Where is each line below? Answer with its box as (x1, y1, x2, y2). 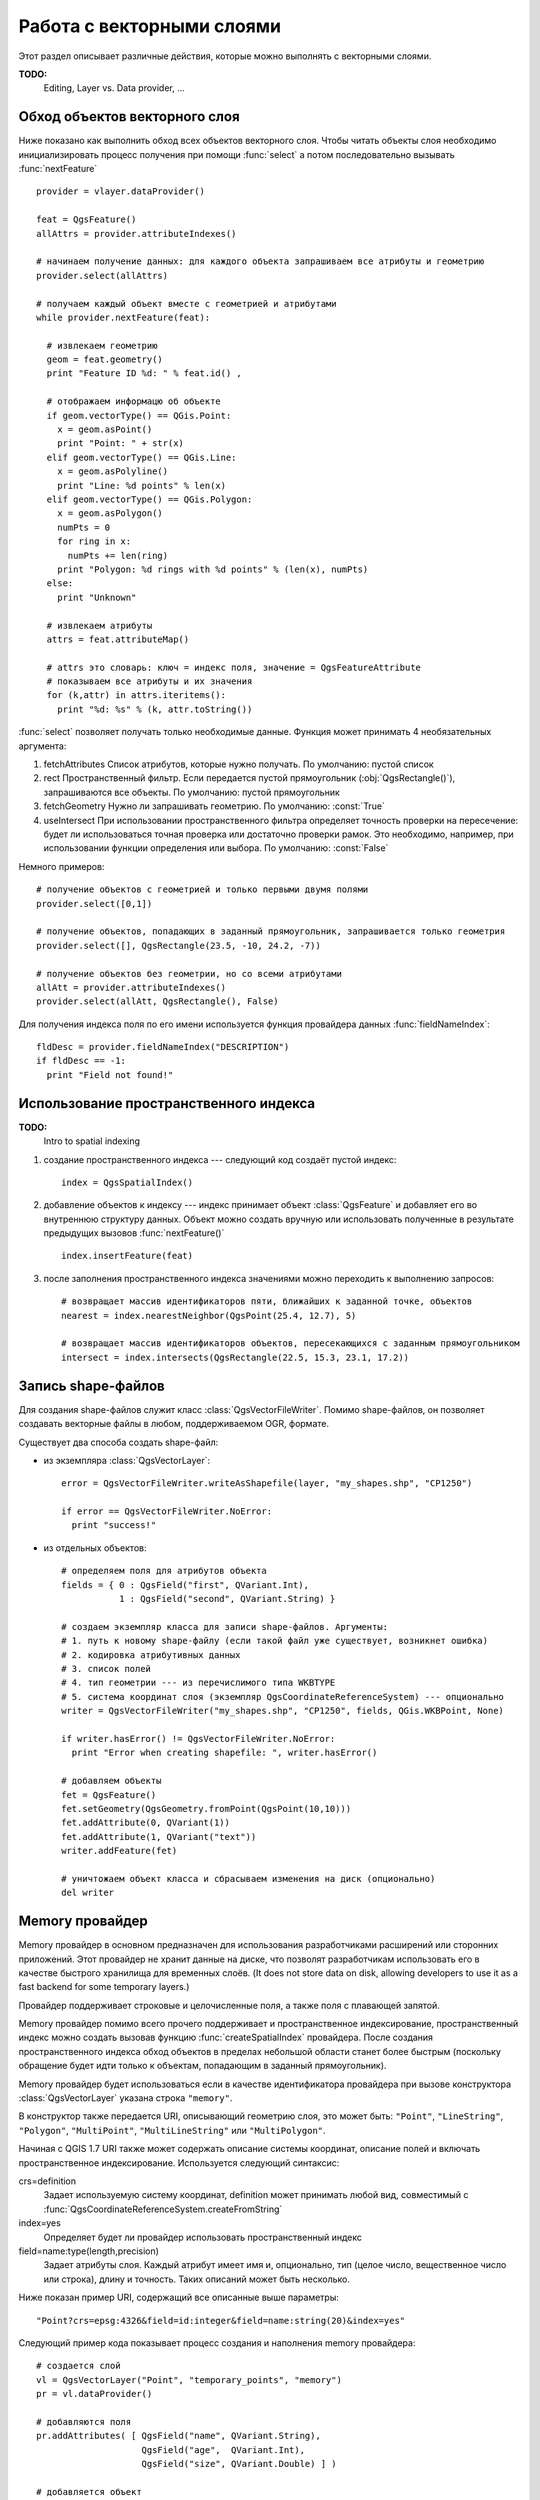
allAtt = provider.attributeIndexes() (36, 981, 227, 993)
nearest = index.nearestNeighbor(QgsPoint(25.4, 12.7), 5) (61, 1310, 357, 1321)
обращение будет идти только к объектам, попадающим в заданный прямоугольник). (18, 2060, 387, 2072)
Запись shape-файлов (18, 1377, 165, 1394)
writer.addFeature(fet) (61, 1845, 178, 1857)
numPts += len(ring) (67, 550, 169, 561)
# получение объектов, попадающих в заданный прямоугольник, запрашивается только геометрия (36, 926, 506, 937)
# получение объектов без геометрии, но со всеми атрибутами (36, 968, 342, 979)
